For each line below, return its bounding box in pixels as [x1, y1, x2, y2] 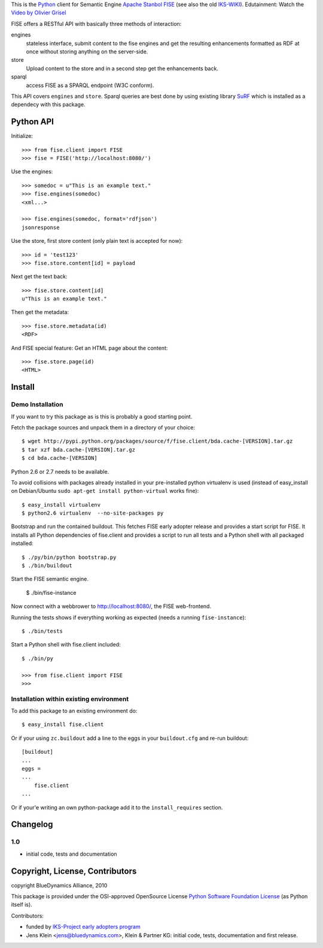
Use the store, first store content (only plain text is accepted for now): [11, 237, 183, 245]
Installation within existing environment [11, 694, 129, 703]
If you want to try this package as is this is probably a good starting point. [11, 413, 193, 420]
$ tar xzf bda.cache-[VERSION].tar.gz [22, 446, 136, 453]
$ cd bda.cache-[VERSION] [22, 455, 98, 462]
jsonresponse [22, 224, 60, 231]
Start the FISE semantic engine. [11, 576, 89, 583]
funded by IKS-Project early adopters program [26, 923, 141, 931]
